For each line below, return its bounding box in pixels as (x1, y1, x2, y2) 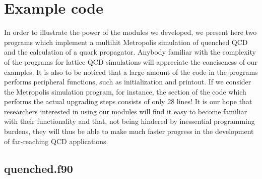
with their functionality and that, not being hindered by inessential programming (4, 116, 255, 126)
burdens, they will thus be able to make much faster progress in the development (4, 126, 254, 137)
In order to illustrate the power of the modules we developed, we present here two (4, 27, 257, 37)
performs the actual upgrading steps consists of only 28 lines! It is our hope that (4, 96, 252, 107)
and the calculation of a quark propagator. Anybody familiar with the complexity (4, 47, 256, 57)
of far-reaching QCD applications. (4, 136, 108, 146)
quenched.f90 (4, 160, 73, 176)
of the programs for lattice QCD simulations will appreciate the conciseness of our (4, 56, 257, 67)
